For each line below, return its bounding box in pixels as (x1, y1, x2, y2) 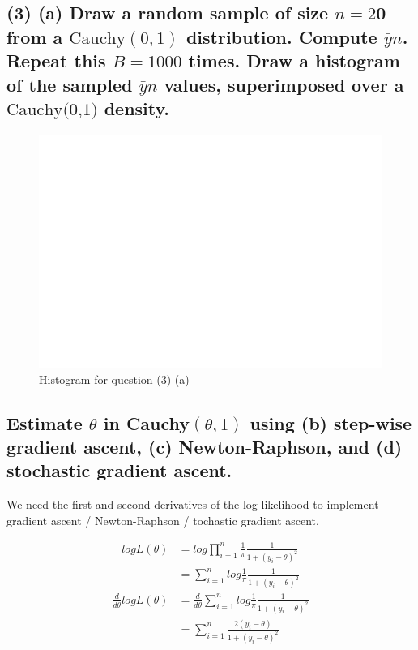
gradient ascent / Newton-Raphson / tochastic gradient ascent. (6, 511, 319, 528)
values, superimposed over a (164, 71, 404, 97)
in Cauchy (103, 410, 190, 435)
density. (104, 95, 169, 120)
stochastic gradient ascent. (6, 458, 232, 483)
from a (6, 24, 63, 49)
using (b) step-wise (250, 410, 412, 435)
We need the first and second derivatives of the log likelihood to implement (6, 496, 379, 513)
